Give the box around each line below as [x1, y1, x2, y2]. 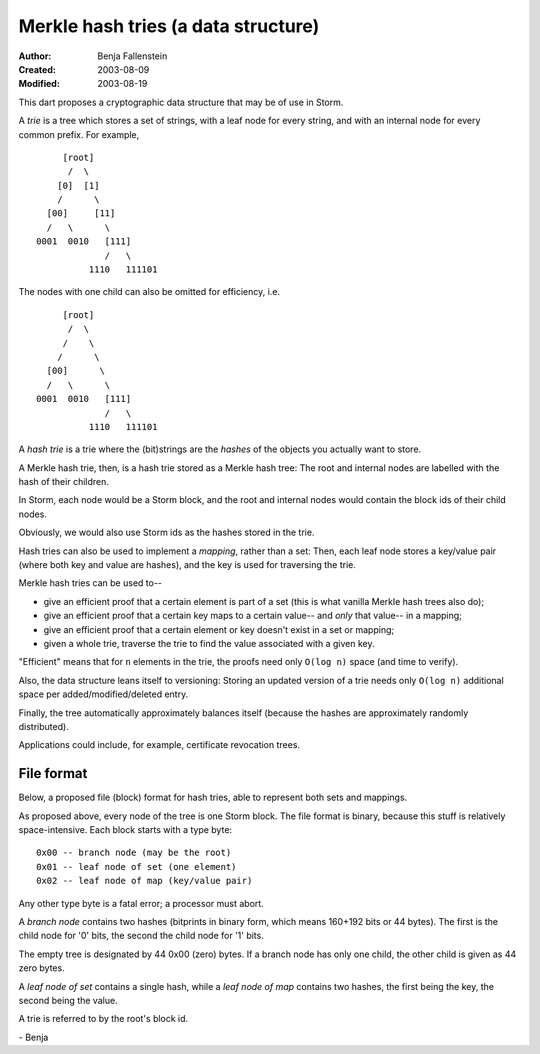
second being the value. [18, 994, 119, 1006]
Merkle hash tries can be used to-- [18, 577, 163, 589]
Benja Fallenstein [97, 50, 168, 62]
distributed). [18, 720, 69, 732]
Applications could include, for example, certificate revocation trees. [18, 739, 300, 751]
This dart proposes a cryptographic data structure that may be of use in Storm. [18, 96, 344, 108]
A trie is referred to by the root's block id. [18, 1013, 189, 1025]
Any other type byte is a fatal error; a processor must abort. [18, 897, 264, 909]
